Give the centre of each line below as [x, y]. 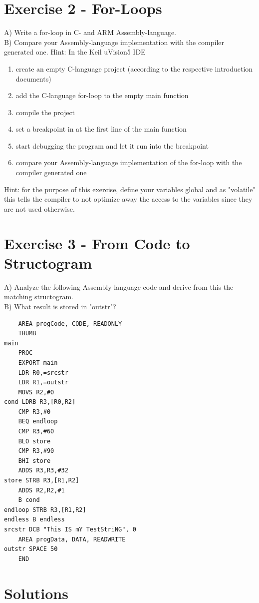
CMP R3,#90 [36, 451]
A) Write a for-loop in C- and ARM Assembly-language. [90, 32]
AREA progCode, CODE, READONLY [70, 324]
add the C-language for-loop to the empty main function [102, 95]
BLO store [34, 441]
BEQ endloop [38, 422]
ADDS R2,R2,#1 [41, 490]
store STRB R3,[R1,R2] [42, 481]
